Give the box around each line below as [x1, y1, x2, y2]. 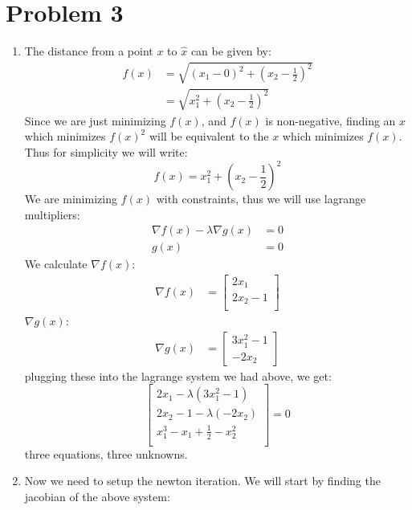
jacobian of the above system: [24, 488, 170, 504]
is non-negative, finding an [265, 112, 396, 129]
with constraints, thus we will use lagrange [156, 190, 366, 207]
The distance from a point [24, 43, 153, 59]
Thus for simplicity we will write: [24, 144, 188, 161]
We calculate [24, 255, 88, 272]
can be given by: [190, 43, 271, 59]
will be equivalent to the [149, 128, 269, 145]
